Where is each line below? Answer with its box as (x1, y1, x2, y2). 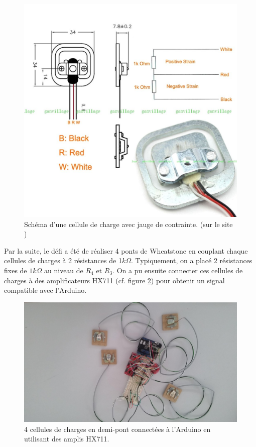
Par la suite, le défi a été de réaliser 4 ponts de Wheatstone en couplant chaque (4, 245, 248, 256)
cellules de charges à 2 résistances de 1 (4, 255, 122, 266)
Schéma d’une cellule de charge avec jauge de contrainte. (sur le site (24, 218, 233, 229)
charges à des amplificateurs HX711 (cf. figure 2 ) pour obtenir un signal (4, 275, 225, 285)
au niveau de (44, 265, 83, 275)
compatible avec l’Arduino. (4, 285, 87, 295)
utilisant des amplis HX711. (24, 433, 109, 444)
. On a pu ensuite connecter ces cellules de (112, 265, 243, 275)
